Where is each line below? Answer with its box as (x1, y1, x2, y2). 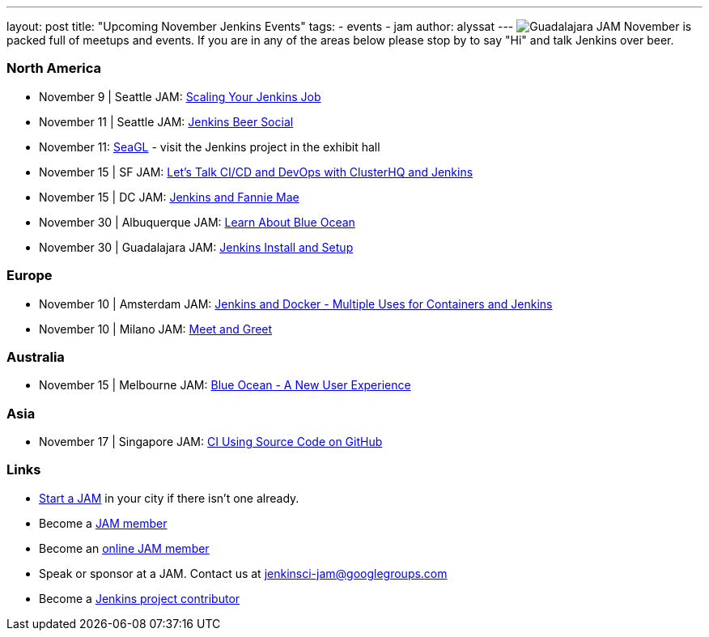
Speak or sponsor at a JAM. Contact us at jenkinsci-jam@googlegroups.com (39, 566, 448, 580)
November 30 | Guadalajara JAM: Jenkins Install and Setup (39, 240, 354, 254)
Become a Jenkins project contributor (39, 591, 240, 605)
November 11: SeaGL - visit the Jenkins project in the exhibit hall (39, 139, 380, 154)
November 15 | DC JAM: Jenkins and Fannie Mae (39, 189, 299, 204)
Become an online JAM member (39, 541, 210, 555)
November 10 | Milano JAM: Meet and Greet (39, 321, 273, 336)
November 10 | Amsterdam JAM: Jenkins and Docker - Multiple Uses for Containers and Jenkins (39, 296, 553, 311)
